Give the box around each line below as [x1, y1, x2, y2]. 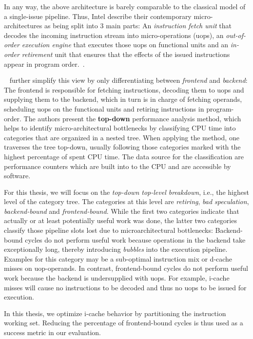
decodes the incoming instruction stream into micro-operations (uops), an [4, 30, 224, 40]
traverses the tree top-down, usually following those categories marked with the [4, 142, 241, 152]
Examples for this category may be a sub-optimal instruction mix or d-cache [4, 253, 233, 264]
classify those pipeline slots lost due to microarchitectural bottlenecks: [4, 225, 213, 235]
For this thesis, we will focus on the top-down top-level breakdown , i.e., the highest [4, 187, 249, 197]
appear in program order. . [4, 58, 85, 69]
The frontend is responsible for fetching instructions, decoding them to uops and [4, 84, 244, 94]
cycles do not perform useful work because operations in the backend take [25, 234, 246, 245]
